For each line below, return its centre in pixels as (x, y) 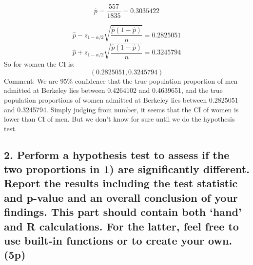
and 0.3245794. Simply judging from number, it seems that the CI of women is (121, 109)
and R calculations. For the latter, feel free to (121, 226)
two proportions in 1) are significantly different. (127, 169)
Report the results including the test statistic (121, 183)
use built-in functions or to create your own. (118, 240)
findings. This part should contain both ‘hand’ (123, 212)
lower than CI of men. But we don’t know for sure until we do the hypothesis (119, 119)
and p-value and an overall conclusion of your (121, 197)
